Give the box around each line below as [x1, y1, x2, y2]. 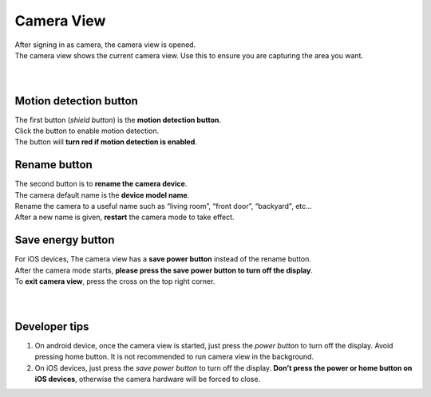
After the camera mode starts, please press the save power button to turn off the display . [14, 265, 313, 275]
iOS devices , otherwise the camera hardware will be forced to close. [34, 375, 261, 384]
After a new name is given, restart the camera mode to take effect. [14, 212, 235, 222]
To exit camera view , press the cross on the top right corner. [14, 277, 215, 286]
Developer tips [14, 320, 89, 333]
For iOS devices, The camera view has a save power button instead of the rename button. [14, 254, 311, 264]
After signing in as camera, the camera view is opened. [14, 40, 196, 49]
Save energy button [14, 234, 115, 247]
